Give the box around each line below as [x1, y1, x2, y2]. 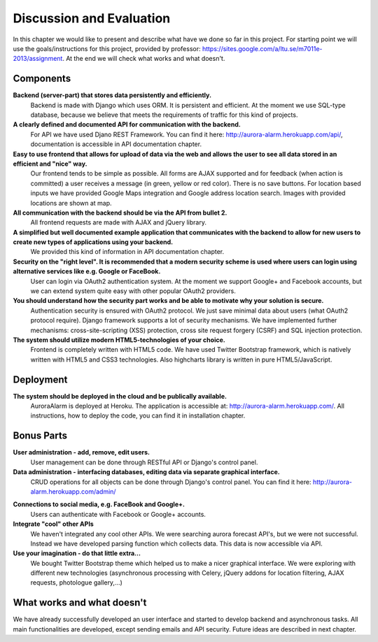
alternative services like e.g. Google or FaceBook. [13, 267, 161, 276]
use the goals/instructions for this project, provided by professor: [13, 44, 201, 52]
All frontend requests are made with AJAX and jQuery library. [30, 218, 206, 227]
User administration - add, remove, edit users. [13, 448, 150, 457]
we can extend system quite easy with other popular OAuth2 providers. [30, 287, 236, 295]
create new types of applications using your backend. [13, 238, 174, 246]
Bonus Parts [13, 430, 68, 442]
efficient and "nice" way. [13, 159, 87, 168]
